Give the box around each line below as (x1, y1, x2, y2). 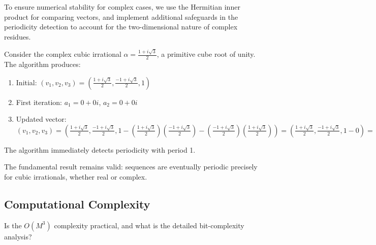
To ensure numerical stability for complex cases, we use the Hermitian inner (4, 2, 240, 12)
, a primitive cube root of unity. (156, 49, 256, 59)
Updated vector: (16, 114, 67, 124)
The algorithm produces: (4, 58, 81, 69)
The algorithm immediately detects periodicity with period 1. (4, 144, 196, 155)
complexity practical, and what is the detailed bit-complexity (54, 220, 244, 230)
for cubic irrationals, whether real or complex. (4, 171, 147, 182)
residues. (4, 31, 31, 42)
